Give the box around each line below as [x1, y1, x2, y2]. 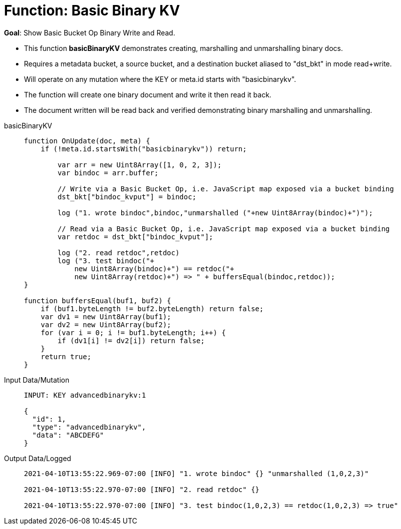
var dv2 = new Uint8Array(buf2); [40, 320, 172, 329]
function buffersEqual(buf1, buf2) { [24, 296, 172, 305]
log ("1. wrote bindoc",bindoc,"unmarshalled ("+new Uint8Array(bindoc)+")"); [57, 208, 373, 217]
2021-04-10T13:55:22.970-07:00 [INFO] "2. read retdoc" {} [24, 485, 260, 494]
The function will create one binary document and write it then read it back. [24, 90, 272, 99]
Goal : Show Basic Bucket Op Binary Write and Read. [4, 28, 176, 37]
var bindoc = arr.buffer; [57, 168, 159, 177]
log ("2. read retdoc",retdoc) [57, 248, 180, 257]
